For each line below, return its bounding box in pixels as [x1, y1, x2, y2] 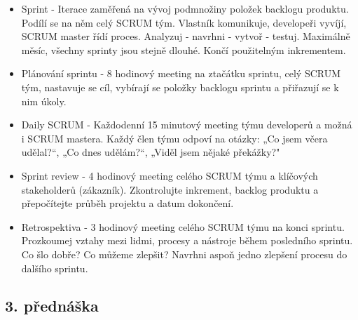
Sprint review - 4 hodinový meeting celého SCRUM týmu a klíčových [21, 168, 318, 182]
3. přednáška [5, 295, 99, 316]
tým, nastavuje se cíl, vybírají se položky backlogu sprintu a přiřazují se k [21, 79, 339, 94]
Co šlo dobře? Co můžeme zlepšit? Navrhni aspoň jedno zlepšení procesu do [21, 246, 347, 261]
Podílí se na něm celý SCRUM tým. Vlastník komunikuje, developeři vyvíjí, [21, 15, 347, 29]
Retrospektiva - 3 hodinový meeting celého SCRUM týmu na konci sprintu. [21, 219, 345, 234]
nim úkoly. [21, 93, 67, 108]
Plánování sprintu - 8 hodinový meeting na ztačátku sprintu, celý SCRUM [21, 66, 341, 81]
